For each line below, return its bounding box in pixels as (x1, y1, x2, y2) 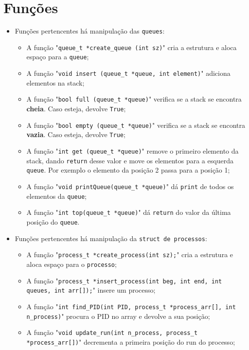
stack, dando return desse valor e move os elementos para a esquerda (26, 155, 233, 165)
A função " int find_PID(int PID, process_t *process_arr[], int (26, 301, 236, 311)
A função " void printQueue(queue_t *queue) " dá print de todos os (26, 181, 234, 191)
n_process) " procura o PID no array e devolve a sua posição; (26, 311, 210, 321)
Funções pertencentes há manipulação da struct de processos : (15, 233, 207, 243)
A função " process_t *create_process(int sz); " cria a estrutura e (26, 249, 233, 260)
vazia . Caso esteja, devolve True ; (26, 129, 125, 140)
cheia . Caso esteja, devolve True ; (26, 104, 126, 113)
